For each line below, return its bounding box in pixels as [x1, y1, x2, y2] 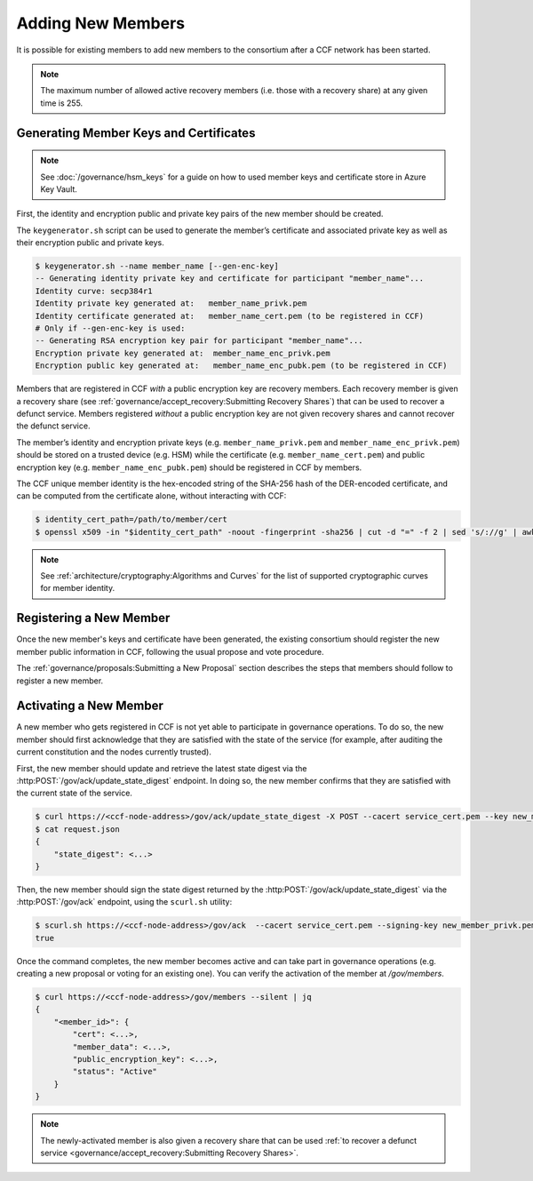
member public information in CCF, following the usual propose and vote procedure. [16, 646, 324, 657]
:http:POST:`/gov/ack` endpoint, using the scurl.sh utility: [16, 897, 233, 907]
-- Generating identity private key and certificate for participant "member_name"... [35, 274, 425, 283]
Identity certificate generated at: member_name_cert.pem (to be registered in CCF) [35, 311, 425, 321]
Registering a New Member [16, 610, 171, 626]
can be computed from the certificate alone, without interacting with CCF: [16, 491, 287, 501]
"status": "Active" [72, 1066, 157, 1077]
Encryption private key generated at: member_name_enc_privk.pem [35, 347, 330, 358]
